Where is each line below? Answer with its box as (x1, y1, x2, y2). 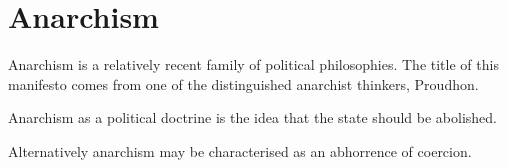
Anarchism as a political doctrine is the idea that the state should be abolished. (8, 107, 497, 128)
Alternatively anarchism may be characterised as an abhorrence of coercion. (8, 140, 472, 161)
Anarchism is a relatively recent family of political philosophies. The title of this (8, 54, 499, 75)
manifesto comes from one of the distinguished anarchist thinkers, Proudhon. (8, 73, 479, 94)
